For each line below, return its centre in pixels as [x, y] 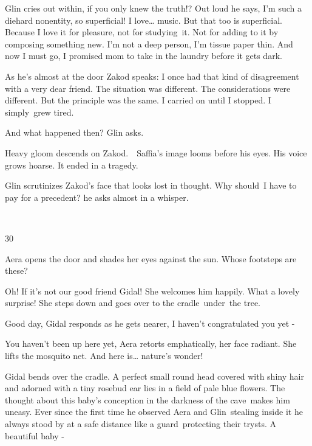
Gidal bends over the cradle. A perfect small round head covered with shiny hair [154, 376]
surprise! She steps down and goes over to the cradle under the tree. [133, 303]
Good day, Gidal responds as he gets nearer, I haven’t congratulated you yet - [150, 323]
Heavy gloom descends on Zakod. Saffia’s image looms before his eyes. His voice [156, 152]
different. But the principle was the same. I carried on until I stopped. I [138, 100]
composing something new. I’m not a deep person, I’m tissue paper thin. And [149, 44]
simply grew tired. [39, 112]
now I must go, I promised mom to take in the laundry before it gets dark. [144, 56]
